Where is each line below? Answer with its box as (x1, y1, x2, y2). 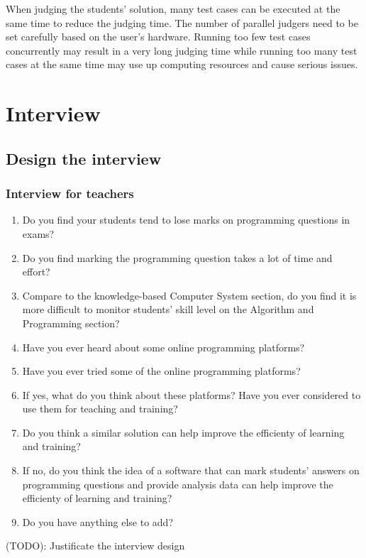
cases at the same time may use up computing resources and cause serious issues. (6, 57, 358, 72)
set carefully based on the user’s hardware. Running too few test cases (6, 29, 311, 44)
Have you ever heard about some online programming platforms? (22, 339, 305, 354)
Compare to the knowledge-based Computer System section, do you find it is (22, 288, 357, 302)
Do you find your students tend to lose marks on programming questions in (22, 212, 350, 227)
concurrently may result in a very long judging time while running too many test (6, 43, 357, 58)
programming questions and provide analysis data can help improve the (22, 476, 333, 491)
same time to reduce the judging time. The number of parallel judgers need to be (6, 15, 358, 30)
